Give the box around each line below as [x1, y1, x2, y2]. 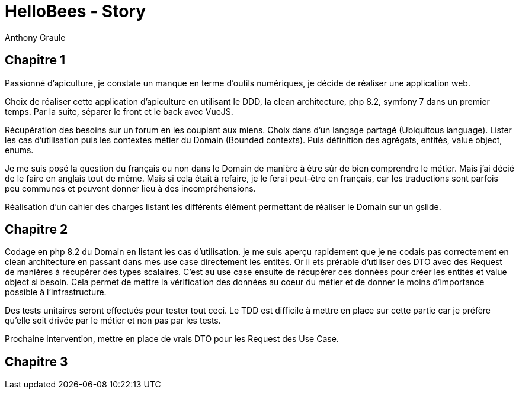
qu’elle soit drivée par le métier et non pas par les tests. [5, 315, 221, 326]
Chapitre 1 [5, 53, 65, 68]
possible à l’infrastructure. [5, 287, 107, 298]
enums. [5, 144, 34, 155]
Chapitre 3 [5, 354, 68, 369]
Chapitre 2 [5, 222, 68, 237]
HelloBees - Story [5, 1, 146, 21]
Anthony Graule [5, 32, 66, 43]
